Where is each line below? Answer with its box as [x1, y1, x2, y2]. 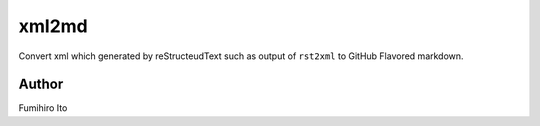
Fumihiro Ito [18, 102, 68, 114]
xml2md [18, 15, 89, 37]
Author [18, 76, 64, 93]
